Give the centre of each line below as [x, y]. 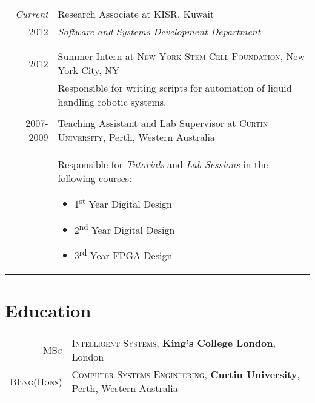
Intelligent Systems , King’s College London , [174, 343]
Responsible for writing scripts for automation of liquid [175, 88]
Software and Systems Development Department [159, 31]
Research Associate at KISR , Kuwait [136, 14]
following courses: [95, 178]
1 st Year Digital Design [123, 203]
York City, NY [88, 70]
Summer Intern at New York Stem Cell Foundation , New [181, 56]
